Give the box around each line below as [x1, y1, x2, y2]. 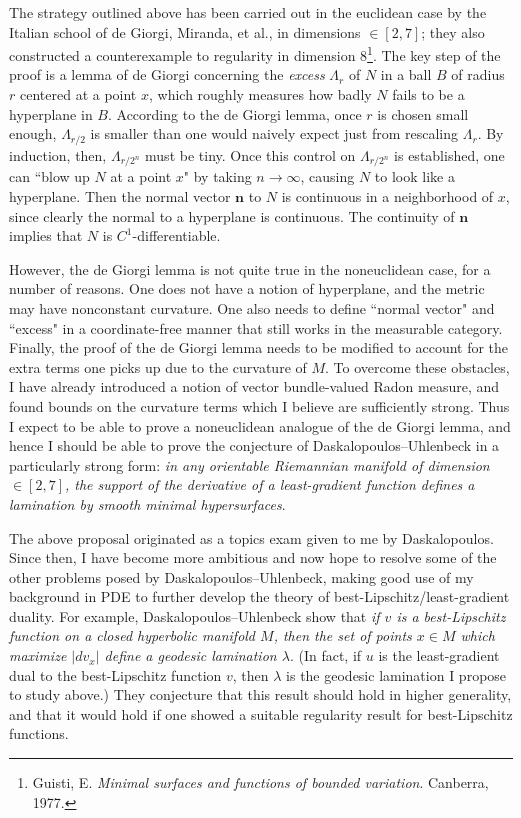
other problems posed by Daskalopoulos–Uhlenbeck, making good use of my [9, 566, 474, 587]
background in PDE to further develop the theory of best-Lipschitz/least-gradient [9, 586, 510, 607]
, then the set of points [273, 625, 412, 646]
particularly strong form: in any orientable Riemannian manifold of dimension [9, 454, 490, 475]
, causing [300, 166, 355, 187]
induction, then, [9, 144, 107, 165]
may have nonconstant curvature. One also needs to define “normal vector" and [9, 297, 495, 318]
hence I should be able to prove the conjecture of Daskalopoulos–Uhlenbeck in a [9, 435, 500, 456]
